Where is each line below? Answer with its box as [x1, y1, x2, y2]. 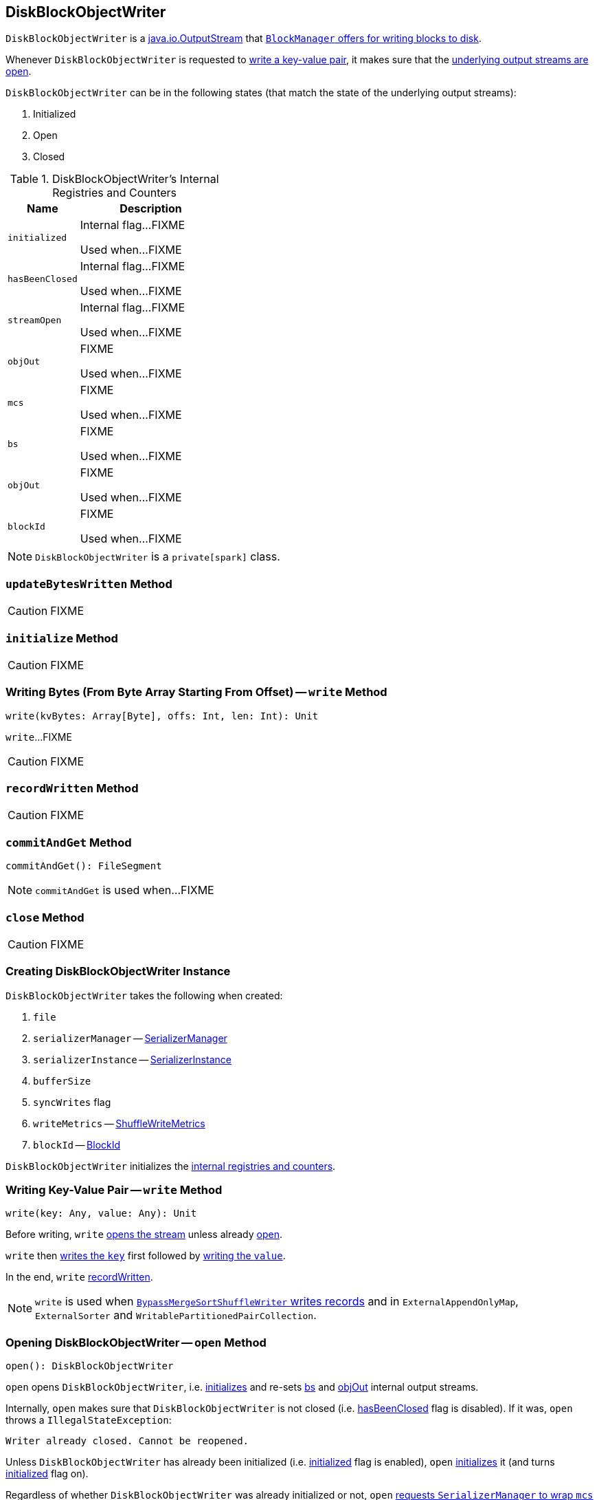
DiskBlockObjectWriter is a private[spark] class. [35, 550, 280, 564]
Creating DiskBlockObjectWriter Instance [5, 964, 231, 979]
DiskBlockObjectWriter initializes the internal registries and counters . [5, 1160, 336, 1172]
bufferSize [33, 1075, 91, 1087]
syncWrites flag [33, 1096, 111, 1108]
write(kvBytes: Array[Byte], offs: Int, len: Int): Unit [5, 710, 319, 721]
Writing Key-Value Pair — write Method [5, 1183, 223, 1197]
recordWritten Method [5, 781, 139, 796]
